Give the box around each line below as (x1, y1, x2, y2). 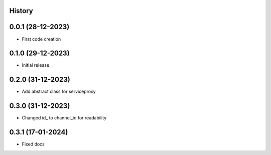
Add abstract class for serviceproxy (22, 88, 96, 95)
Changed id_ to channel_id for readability (22, 115, 107, 121)
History (9, 7, 34, 15)
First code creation (22, 36, 61, 42)
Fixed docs (22, 141, 45, 147)
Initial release (22, 62, 50, 68)
